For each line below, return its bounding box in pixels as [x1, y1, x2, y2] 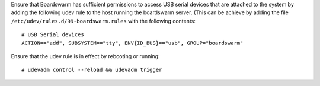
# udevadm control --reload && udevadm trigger [21, 66, 162, 74]
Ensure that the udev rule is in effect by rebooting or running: [11, 52, 160, 59]
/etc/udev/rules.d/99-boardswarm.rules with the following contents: [11, 17, 196, 24]
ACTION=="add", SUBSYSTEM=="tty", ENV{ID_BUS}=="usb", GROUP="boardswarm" [21, 39, 244, 46]
